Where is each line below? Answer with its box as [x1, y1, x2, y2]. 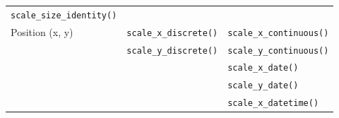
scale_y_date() [227, 81, 299, 91]
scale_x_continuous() [227, 28, 329, 38]
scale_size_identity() [11, 10, 117, 20]
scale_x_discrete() [126, 28, 218, 38]
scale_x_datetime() [227, 98, 319, 109]
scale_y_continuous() [227, 45, 329, 56]
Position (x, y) [11, 24, 73, 39]
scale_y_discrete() [126, 45, 218, 56]
